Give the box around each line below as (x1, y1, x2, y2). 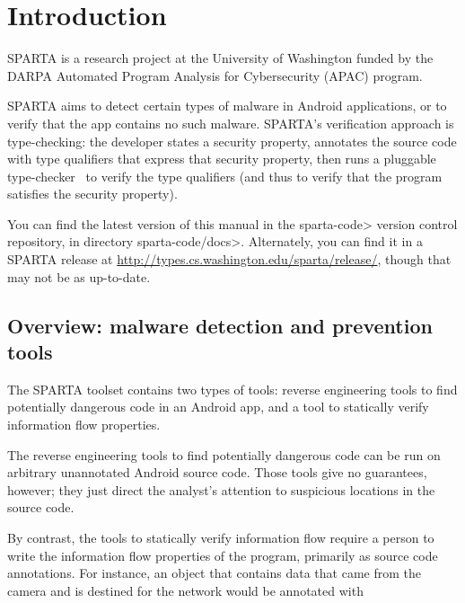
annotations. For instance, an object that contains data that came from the (7, 563, 421, 582)
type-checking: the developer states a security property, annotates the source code (7, 131, 457, 150)
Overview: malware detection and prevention (7, 311, 433, 339)
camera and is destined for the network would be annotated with (7, 581, 364, 599)
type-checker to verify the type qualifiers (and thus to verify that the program (7, 166, 443, 185)
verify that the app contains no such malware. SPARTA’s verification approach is (7, 113, 454, 132)
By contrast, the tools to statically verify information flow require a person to (7, 528, 434, 546)
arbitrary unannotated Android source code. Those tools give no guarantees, (7, 463, 427, 482)
